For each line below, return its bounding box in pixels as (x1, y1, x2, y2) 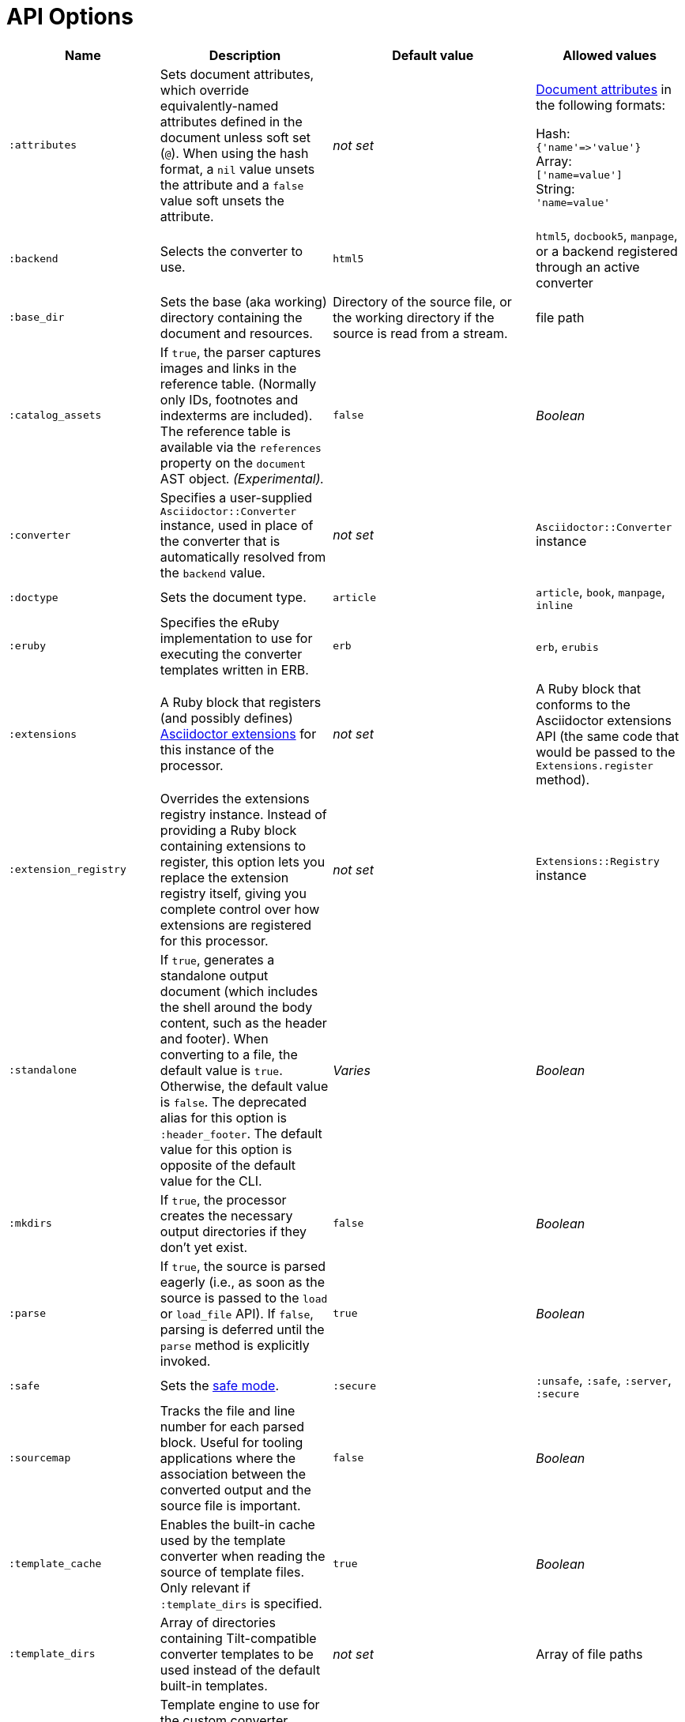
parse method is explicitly (160, 1337, 310, 1353)
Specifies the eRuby (160, 614, 280, 630)
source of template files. (160, 1563, 305, 1580)
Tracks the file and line (160, 1402, 295, 1419)
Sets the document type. (160, 589, 307, 606)
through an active (536, 258, 640, 275)
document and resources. (160, 325, 313, 341)
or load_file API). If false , (160, 1305, 314, 1322)
